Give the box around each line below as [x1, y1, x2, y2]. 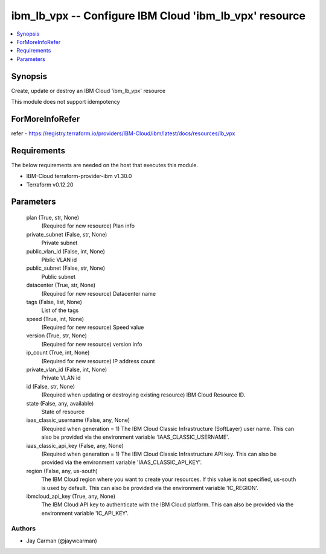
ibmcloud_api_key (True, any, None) [26, 492, 116, 500]
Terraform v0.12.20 [26, 181, 74, 188]
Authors [11, 524, 36, 533]
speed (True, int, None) [26, 315, 85, 322]
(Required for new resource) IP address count [41, 357, 155, 365]
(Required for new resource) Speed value [41, 323, 144, 331]
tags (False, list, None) [26, 298, 83, 305]
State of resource [41, 408, 85, 415]
